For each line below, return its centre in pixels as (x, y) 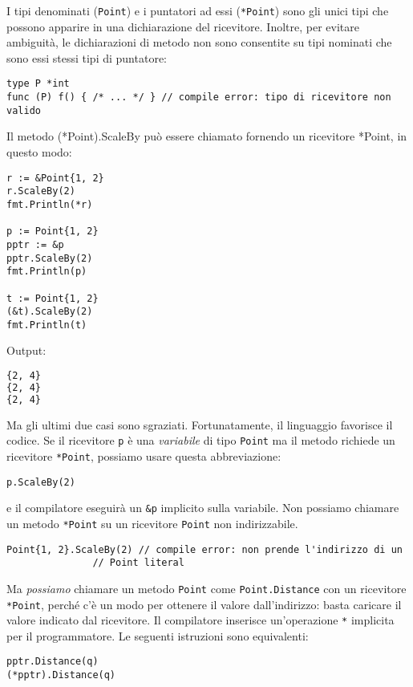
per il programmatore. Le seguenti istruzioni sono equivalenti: (158, 635)
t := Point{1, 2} (53, 298)
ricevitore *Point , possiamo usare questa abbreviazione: (144, 455)
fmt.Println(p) (47, 272)
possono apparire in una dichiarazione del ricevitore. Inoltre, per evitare (183, 26)
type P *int (38, 84)
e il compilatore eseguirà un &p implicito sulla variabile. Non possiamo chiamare (203, 508)
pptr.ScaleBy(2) (50, 258)
